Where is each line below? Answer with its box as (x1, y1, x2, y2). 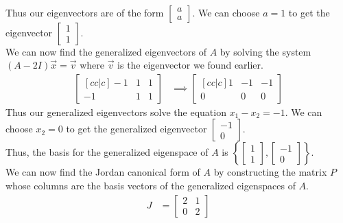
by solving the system (220, 44, 311, 58)
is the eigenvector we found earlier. (117, 58, 263, 72)
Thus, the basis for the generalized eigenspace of (5, 145, 209, 159)
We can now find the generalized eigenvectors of (5, 44, 206, 58)
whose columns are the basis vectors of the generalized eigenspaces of (5, 178, 296, 192)
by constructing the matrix (213, 165, 327, 179)
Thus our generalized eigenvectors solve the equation (5, 104, 226, 119)
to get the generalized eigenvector (66, 121, 207, 136)
